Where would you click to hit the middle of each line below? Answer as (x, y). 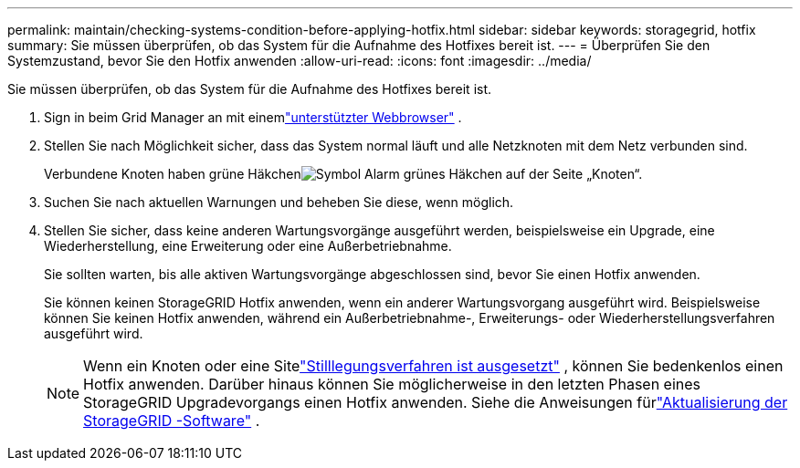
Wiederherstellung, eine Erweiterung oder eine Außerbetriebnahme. (248, 246)
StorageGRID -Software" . (172, 421)
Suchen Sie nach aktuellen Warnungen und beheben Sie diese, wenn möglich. (279, 202)
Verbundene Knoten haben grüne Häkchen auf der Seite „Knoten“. (343, 174)
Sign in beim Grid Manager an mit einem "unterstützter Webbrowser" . (253, 117)
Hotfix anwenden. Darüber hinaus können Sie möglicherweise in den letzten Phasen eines (392, 384)
